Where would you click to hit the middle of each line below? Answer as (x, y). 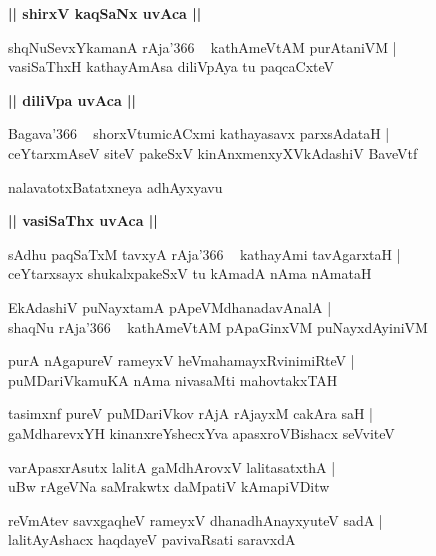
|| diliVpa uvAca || (72, 99)
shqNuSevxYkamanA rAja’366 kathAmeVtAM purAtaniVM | (202, 46)
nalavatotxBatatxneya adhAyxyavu (115, 186)
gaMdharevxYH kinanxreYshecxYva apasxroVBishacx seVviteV (201, 432)
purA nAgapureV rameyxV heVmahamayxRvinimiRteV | (181, 360)
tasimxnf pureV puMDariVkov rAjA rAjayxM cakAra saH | (190, 413)
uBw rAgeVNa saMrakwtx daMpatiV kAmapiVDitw (169, 486)
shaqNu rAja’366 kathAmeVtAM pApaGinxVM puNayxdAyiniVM (218, 326)
